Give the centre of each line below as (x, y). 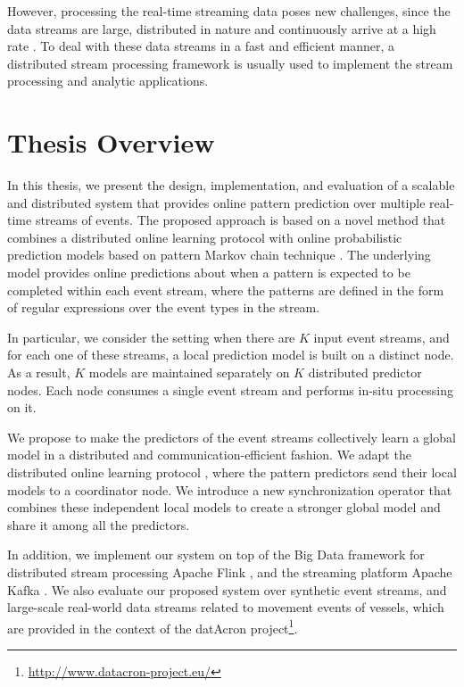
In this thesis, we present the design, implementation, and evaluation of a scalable (231, 185)
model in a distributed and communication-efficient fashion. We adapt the (209, 455)
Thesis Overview (111, 142)
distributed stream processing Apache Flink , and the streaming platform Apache (230, 571)
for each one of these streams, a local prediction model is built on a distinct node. (231, 355)
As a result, (39, 372)
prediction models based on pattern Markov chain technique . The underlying (219, 255)
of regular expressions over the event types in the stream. (164, 307)
